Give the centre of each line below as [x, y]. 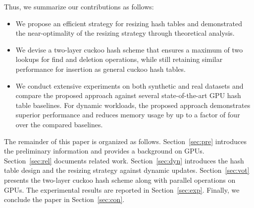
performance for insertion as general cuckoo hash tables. [101, 69]
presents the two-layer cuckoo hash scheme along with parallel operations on [120, 180]
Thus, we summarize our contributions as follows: [79, 6]
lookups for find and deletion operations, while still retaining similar [119, 59]
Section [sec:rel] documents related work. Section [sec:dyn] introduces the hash [124, 160]
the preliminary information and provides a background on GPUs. [104, 151]
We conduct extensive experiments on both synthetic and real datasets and [129, 85]
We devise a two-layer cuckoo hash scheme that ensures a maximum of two [129, 49]
